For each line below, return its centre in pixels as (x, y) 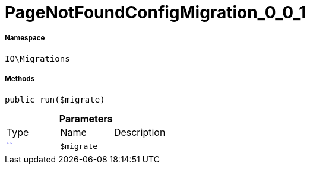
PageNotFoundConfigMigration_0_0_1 (156, 12)
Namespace (25, 38)
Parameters (86, 118)
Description (140, 132)
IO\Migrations (37, 58)
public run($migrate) (55, 99)
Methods (20, 79)
